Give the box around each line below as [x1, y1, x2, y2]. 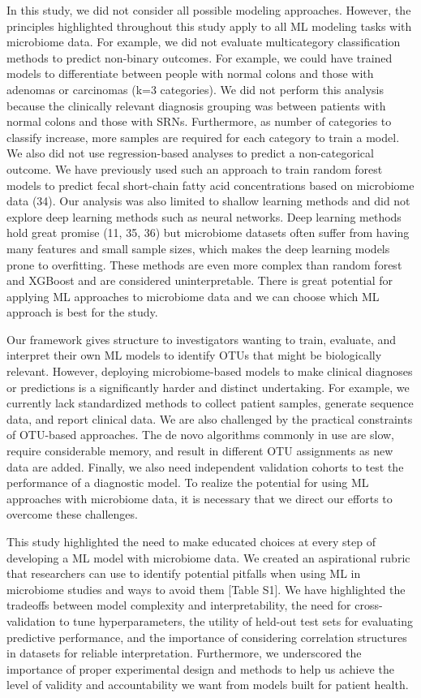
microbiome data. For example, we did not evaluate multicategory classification [6, 33, 401, 50]
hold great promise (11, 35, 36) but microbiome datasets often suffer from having [6, 224, 410, 241]
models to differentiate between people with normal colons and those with [6, 65, 374, 82]
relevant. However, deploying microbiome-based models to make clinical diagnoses [6, 363, 413, 380]
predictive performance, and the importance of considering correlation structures [6, 628, 407, 645]
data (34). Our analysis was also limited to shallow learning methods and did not [6, 192, 410, 209]
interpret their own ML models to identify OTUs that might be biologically [6, 347, 382, 364]
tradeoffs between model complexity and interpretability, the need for [6, 597, 351, 614]
